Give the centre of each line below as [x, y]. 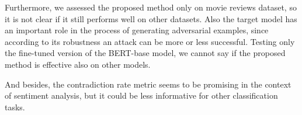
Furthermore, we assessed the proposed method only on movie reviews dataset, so [151, 7]
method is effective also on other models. [78, 64]
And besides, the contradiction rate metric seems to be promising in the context [148, 84]
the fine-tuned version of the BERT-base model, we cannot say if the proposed [145, 53]
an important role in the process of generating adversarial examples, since [137, 30]
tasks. [15, 107]
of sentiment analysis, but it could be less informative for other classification [141, 95]
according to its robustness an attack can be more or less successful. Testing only [150, 41]
